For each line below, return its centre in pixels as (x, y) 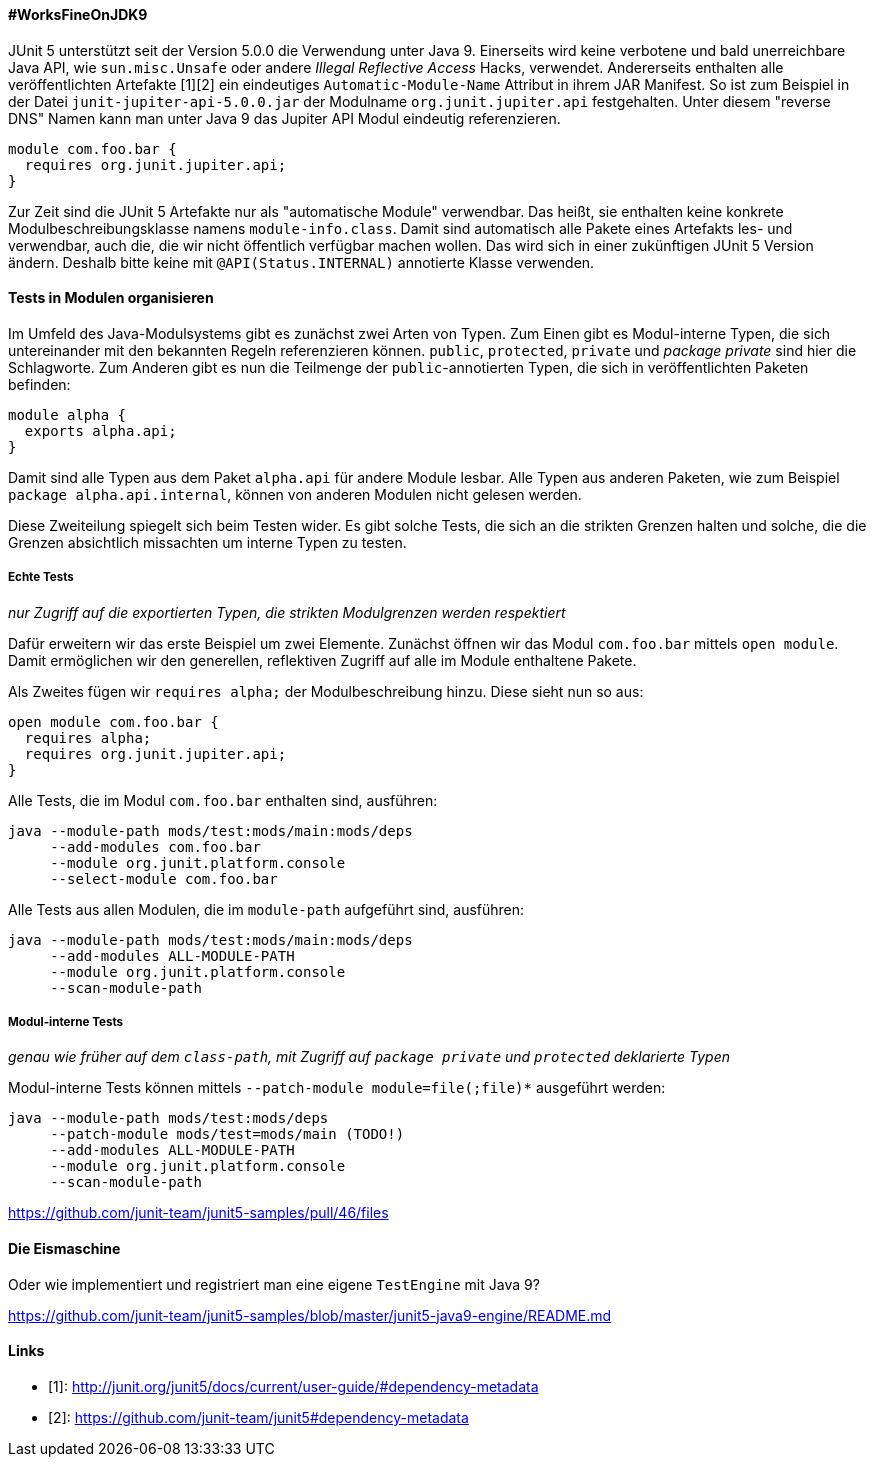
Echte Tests (41, 577)
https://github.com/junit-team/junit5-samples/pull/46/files (198, 1213)
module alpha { (67, 414)
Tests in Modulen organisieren (111, 298)
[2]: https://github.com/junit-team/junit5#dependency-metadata (258, 1417)
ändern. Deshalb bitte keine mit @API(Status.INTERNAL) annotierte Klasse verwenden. (301, 262)
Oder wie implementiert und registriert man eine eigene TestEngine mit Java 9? (274, 1284)
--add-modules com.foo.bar (155, 846)
